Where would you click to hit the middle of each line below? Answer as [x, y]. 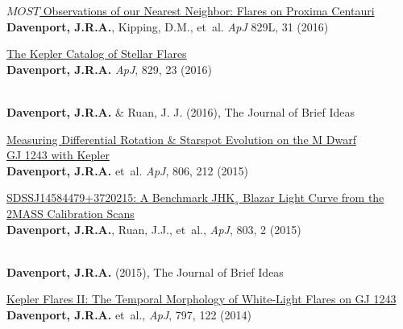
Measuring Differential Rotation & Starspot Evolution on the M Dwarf [181, 139]
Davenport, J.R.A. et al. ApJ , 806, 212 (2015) [128, 170]
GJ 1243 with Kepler [58, 155]
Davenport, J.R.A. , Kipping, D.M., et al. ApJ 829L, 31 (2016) [168, 26]
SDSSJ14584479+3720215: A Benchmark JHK [121, 197]
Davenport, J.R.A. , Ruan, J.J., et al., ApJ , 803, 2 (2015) [154, 229]
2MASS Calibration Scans [71, 213]
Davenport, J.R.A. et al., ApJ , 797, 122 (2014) [129, 314]
